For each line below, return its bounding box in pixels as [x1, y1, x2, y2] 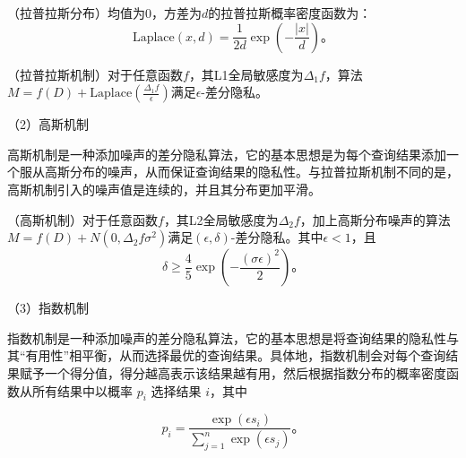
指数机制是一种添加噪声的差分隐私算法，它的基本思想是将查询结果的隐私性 [7, 328, 446, 347]
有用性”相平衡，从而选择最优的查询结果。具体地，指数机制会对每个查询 [25, 346, 446, 365]
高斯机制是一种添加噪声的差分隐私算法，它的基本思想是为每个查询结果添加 [7, 144, 446, 163]
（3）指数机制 [7, 298, 89, 317]
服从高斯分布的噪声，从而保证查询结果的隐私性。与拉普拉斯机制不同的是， [19, 162, 459, 181]
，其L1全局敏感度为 [188, 65, 304, 83]
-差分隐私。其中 [230, 228, 324, 246]
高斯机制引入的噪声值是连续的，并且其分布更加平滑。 [7, 179, 321, 198]
